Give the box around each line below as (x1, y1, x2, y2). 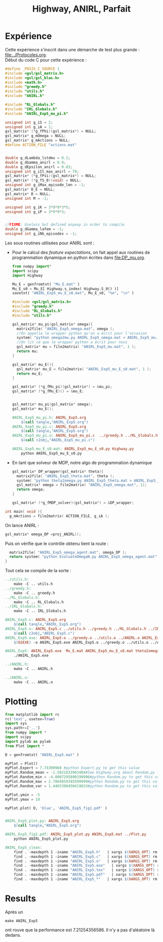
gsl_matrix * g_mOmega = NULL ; (5, 133, 66, 139)
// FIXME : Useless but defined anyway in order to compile (5, 222, 125, 227)
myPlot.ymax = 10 (5, 797, 40, 802)
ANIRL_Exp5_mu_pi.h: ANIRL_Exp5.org (12, 415, 86, 420)
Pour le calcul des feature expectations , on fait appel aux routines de (12, 250, 150, 255)
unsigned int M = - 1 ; (5, 196, 49, 201)
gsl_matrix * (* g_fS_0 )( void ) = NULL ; (5, 178, 81, 183)
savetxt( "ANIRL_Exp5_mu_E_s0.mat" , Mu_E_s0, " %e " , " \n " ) (12, 291, 134, 296)
